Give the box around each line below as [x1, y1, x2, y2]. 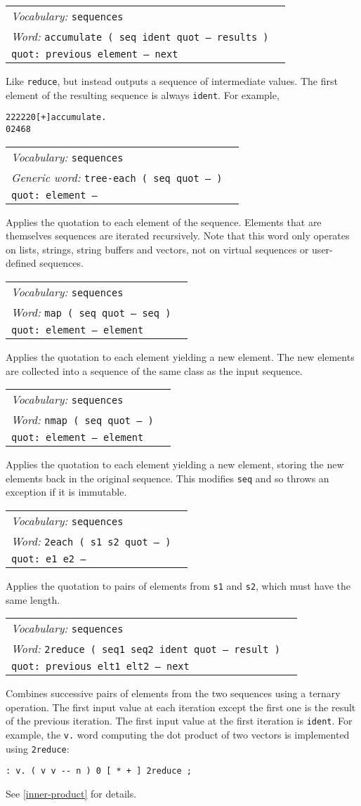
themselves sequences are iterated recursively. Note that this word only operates [6, 228, 350, 243]
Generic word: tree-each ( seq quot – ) [11, 169, 223, 185]
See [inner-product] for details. [6, 786, 137, 801]
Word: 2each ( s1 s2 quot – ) [11, 533, 171, 550]
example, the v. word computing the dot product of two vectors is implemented [6, 727, 350, 742]
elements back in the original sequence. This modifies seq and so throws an [6, 470, 329, 485]
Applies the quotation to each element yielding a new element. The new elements [6, 350, 355, 364]
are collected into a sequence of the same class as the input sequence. [6, 363, 303, 378]
